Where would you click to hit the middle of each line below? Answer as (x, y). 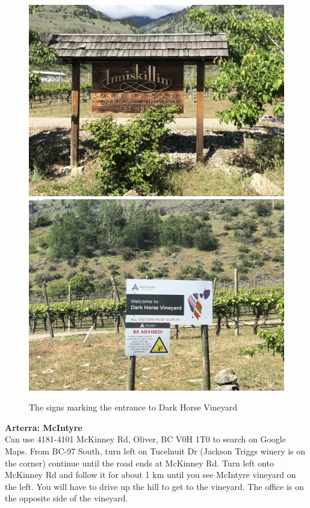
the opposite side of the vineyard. (67, 498)
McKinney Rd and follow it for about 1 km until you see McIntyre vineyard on (150, 475)
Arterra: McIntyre (44, 427)
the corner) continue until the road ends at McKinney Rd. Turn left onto (139, 463)
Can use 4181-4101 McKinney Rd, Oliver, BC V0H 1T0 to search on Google (145, 439)
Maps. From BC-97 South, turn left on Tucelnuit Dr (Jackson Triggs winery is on (155, 451)
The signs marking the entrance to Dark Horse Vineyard (133, 407)
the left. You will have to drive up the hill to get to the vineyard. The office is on (154, 486)
